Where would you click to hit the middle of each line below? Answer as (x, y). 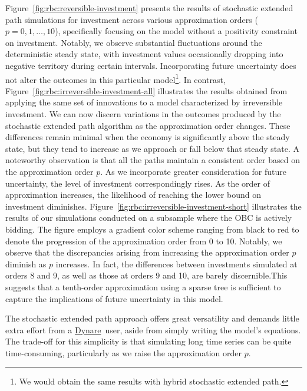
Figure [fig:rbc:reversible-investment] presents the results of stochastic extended (149, 8)
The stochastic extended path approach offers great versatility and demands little (152, 318)
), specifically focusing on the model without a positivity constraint (176, 31)
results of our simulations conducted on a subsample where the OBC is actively (149, 218)
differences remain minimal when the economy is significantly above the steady (148, 137)
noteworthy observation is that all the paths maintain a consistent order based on (153, 160)
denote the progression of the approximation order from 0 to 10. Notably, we (144, 241)
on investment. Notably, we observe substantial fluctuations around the (134, 42)
